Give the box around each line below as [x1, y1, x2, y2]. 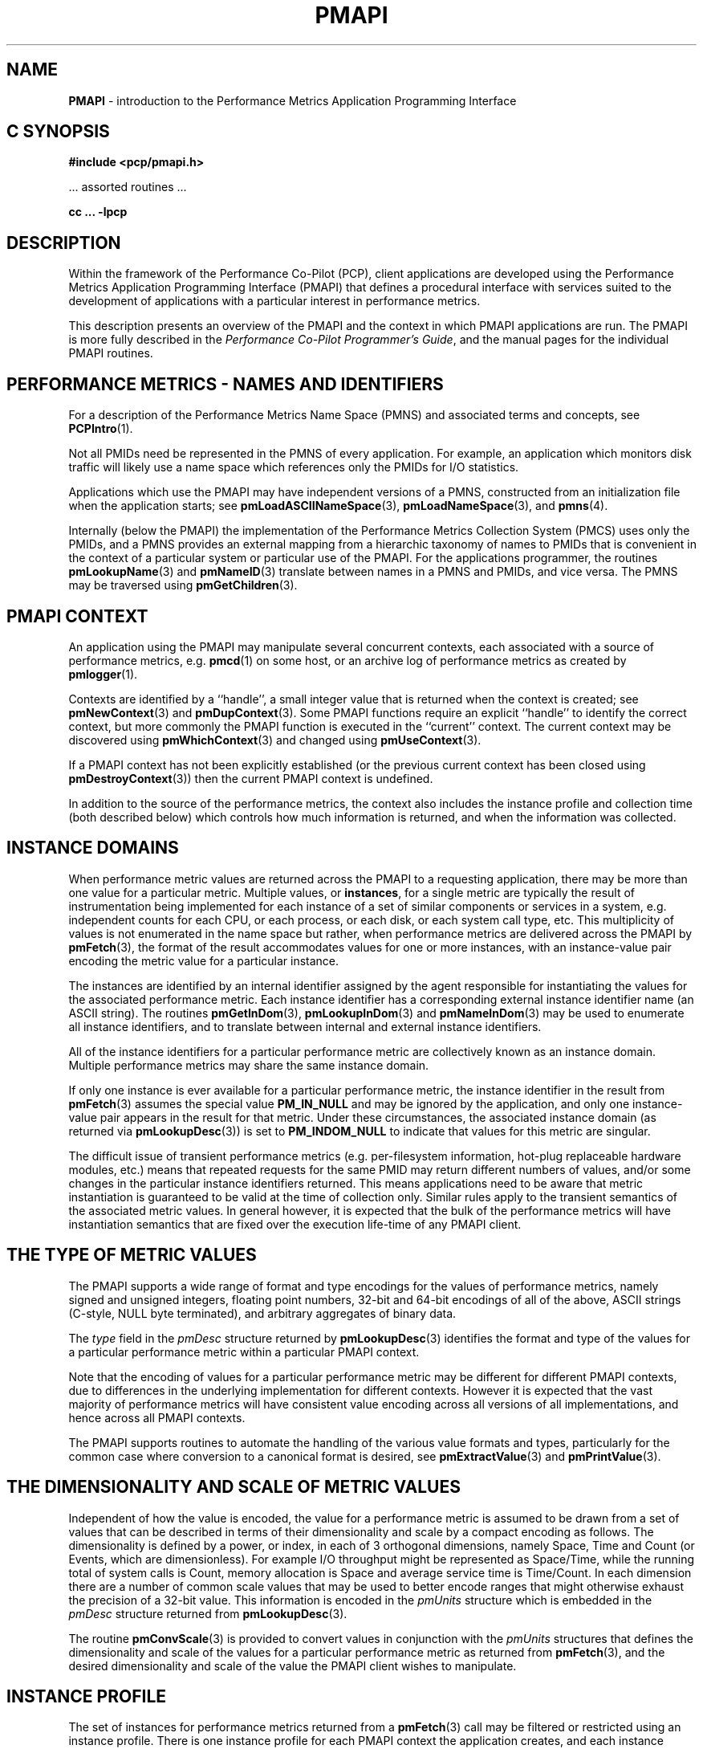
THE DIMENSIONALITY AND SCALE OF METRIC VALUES [6, 1477, 461, 1498]
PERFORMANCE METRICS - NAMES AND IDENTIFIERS [6, 373, 444, 394]
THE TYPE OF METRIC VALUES [6, 1245, 257, 1266]
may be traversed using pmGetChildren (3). [68, 578, 298, 593]
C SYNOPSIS [6, 121, 110, 142]
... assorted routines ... [68, 180, 187, 194]
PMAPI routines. [68, 346, 153, 361]
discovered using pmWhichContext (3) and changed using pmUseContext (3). [68, 732, 482, 747]
